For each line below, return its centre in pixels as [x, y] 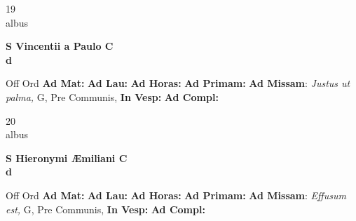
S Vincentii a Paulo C [60, 46]
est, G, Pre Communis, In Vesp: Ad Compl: [105, 209]
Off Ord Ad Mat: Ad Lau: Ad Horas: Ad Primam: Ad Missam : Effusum [176, 195]
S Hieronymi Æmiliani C [67, 158]
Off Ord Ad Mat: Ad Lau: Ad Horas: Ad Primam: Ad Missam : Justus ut [178, 83]
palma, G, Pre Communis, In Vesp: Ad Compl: [112, 96]
